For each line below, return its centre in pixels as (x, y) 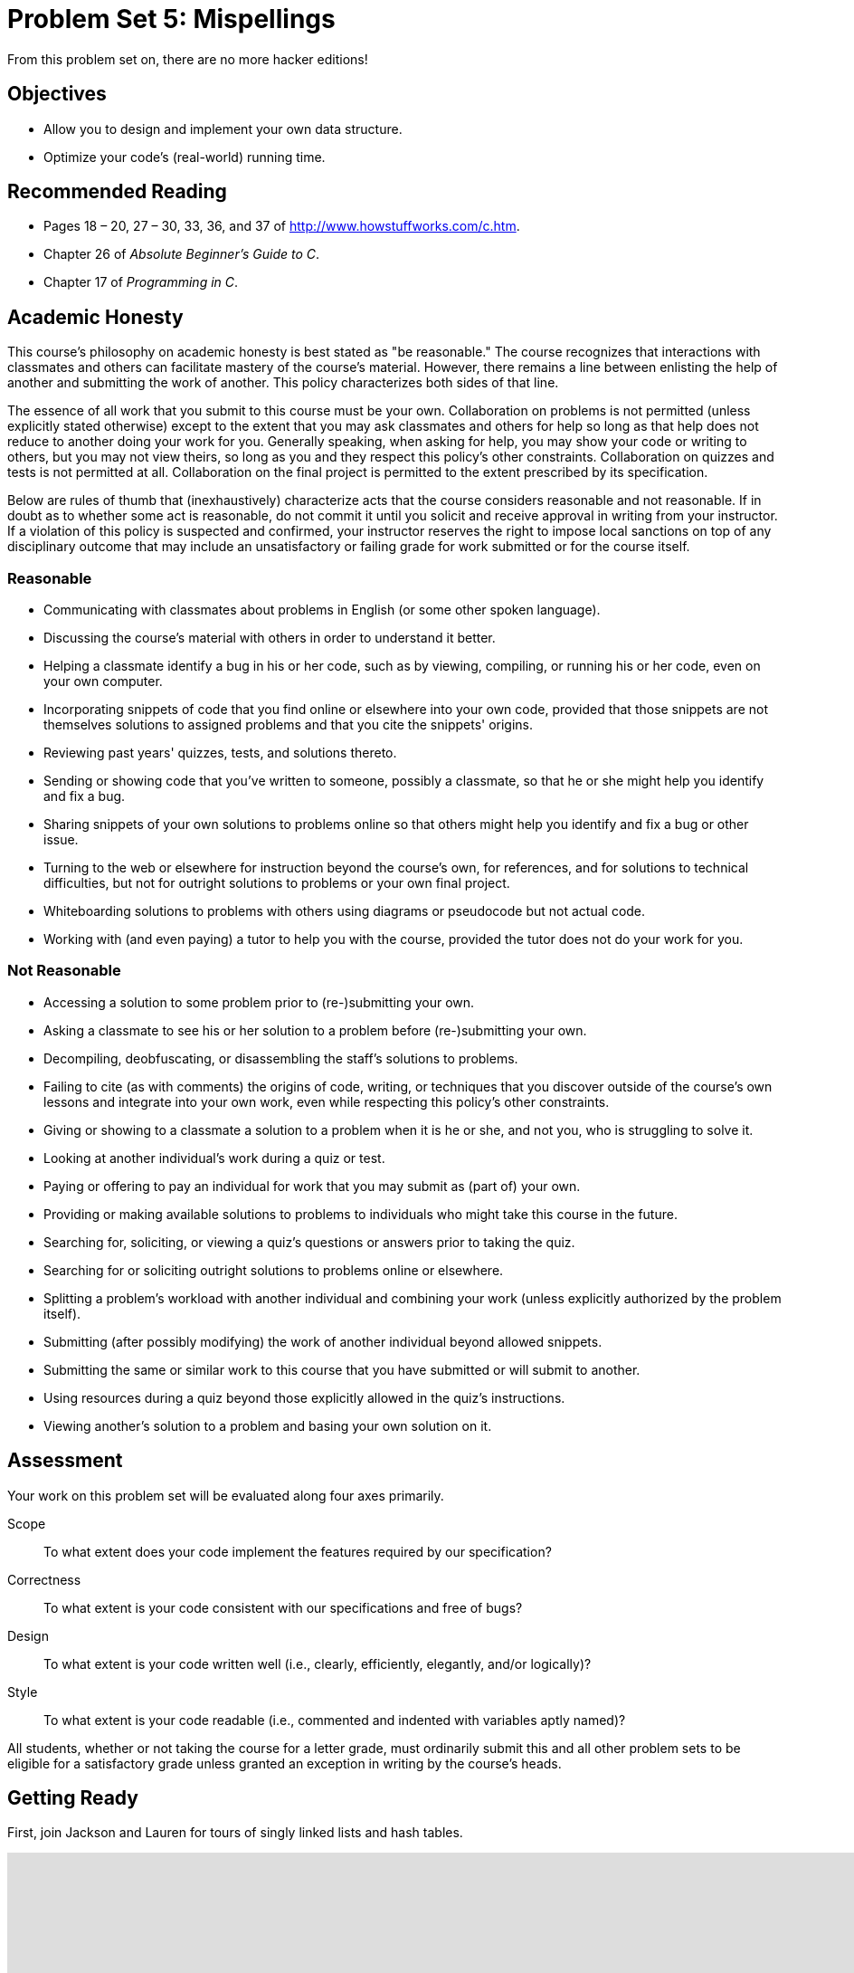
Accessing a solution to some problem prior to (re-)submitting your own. (259, 1002)
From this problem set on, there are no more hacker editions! (188, 59)
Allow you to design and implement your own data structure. (223, 129)
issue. (61, 840)
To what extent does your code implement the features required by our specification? (298, 1551)
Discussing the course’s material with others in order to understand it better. (270, 638)
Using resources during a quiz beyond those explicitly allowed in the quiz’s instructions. (304, 1397)
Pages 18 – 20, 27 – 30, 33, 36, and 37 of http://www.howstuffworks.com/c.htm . (282, 226)
